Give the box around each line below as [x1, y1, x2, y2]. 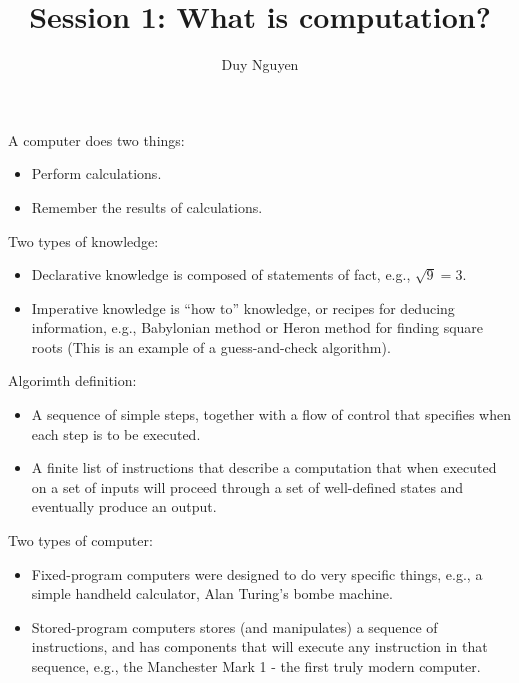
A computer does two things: [8, 129, 185, 150]
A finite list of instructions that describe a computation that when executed [31, 457, 497, 478]
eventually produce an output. [31, 496, 217, 517]
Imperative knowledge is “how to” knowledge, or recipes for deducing [31, 297, 455, 318]
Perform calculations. [31, 163, 162, 184]
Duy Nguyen [221, 54, 299, 75]
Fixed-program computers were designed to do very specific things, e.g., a [31, 563, 483, 584]
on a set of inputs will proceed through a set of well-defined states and [31, 476, 464, 497]
